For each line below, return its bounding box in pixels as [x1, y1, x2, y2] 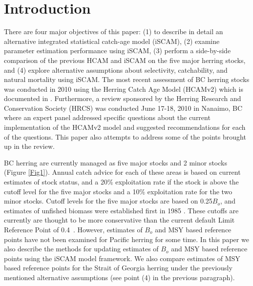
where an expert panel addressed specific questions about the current [4, 112, 211, 123]
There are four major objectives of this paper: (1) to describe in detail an [4, 26, 223, 37]
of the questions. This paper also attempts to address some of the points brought [4, 131, 246, 142]
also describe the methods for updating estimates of [4, 244, 159, 254]
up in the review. [4, 141, 55, 151]
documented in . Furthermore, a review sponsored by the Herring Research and [4, 93, 241, 103]
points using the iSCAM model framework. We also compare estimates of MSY [4, 253, 240, 263]
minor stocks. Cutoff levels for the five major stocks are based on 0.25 [4, 196, 212, 206]
